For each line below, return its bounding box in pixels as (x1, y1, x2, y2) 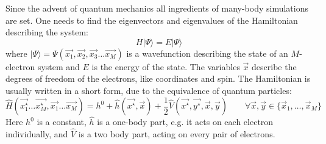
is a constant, (37, 115, 87, 128)
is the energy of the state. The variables (91, 60, 240, 73)
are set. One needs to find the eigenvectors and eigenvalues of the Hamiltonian (5, 13, 298, 26)
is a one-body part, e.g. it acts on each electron (97, 115, 274, 128)
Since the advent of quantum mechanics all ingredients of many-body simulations (5, 2, 308, 14)
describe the (252, 60, 297, 73)
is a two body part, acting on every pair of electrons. (78, 128, 275, 140)
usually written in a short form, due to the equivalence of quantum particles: (5, 84, 292, 96)
